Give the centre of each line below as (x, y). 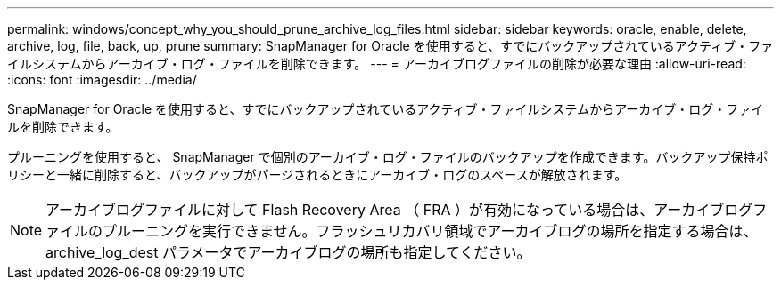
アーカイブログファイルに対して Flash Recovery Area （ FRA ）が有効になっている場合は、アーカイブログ (399, 210)
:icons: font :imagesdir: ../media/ (102, 80)
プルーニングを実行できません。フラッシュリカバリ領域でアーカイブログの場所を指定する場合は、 (430, 231)
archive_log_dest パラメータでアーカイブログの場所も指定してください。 (288, 252)
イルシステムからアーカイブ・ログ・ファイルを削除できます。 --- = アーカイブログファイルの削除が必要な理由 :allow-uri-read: (377, 64)
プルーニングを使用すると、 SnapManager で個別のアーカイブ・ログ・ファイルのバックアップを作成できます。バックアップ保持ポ (388, 157)
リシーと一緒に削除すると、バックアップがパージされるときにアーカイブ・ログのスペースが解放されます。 (317, 175)
